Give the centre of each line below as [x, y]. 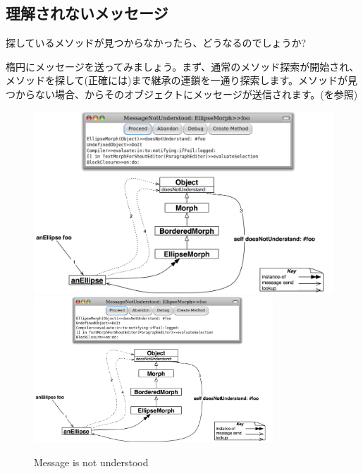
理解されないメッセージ [87, 13]
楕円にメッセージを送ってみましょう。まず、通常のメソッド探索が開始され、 [183, 66]
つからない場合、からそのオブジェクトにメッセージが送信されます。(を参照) [182, 94]
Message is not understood [91, 462]
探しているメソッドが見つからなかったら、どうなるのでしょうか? [156, 43]
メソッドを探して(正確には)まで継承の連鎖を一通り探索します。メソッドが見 [182, 80]
